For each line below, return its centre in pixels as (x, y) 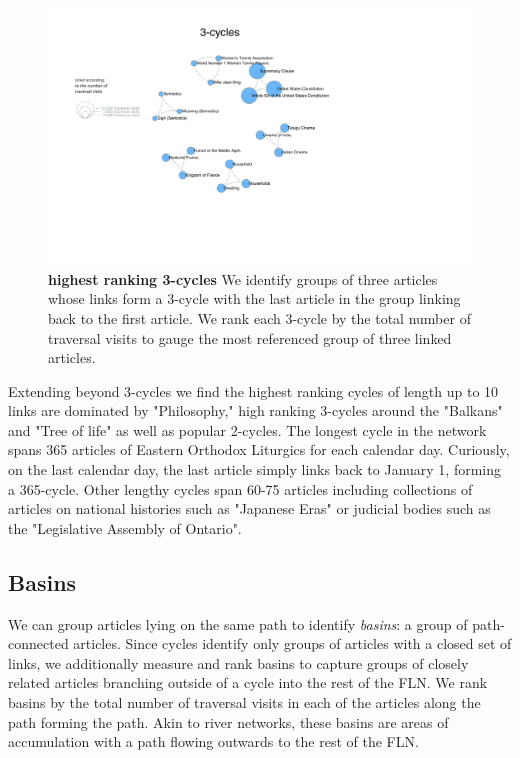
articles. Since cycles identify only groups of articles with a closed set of (292, 643)
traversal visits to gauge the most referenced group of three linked (250, 337)
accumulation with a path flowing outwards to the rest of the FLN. (213, 741)
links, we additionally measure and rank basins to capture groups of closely (238, 662)
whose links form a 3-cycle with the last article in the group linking (254, 298)
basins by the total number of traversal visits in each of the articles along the (244, 702)
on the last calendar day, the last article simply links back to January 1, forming (255, 469)
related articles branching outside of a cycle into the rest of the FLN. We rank (248, 682)
